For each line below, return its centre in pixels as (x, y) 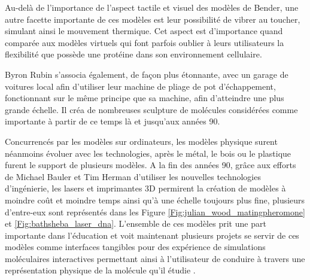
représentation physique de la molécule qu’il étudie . (100, 270)
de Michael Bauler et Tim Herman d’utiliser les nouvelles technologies (133, 176)
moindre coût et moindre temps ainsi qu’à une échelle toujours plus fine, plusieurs (155, 200)
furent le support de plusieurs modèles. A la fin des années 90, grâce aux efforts (151, 165)
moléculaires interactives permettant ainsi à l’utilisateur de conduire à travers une (155, 258)
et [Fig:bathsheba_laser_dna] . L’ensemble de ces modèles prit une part (136, 223)
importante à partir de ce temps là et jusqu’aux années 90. (113, 121)
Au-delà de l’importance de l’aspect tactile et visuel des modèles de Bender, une (152, 7)
